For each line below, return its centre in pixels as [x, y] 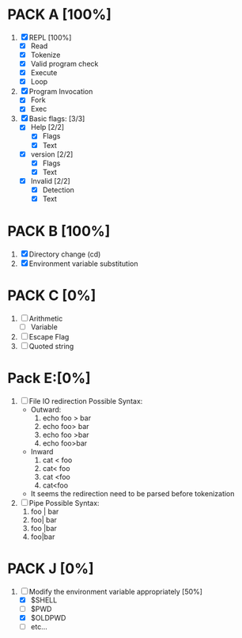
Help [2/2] [47, 127]
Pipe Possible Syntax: [64, 503]
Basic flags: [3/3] [57, 119]
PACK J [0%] [51, 568]
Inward [42, 451]
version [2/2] [52, 154]
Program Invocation [61, 92]
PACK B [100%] [59, 232]
